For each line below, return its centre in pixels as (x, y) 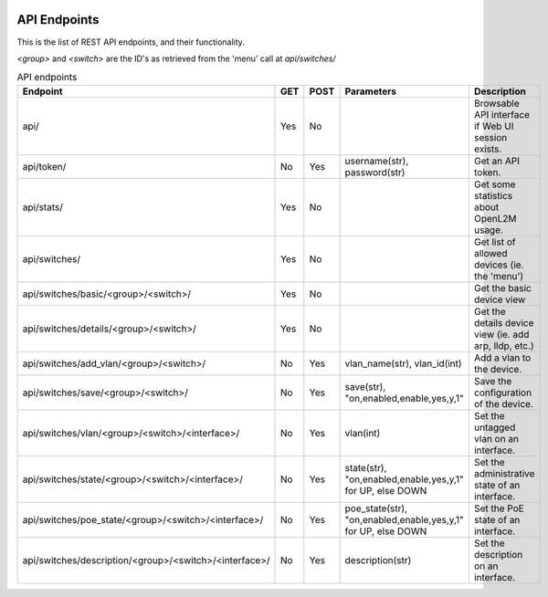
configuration (503, 393)
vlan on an (496, 438)
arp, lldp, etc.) (504, 345)
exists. (488, 149)
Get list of (495, 242)
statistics (493, 195)
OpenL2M (495, 218)
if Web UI (494, 126)
